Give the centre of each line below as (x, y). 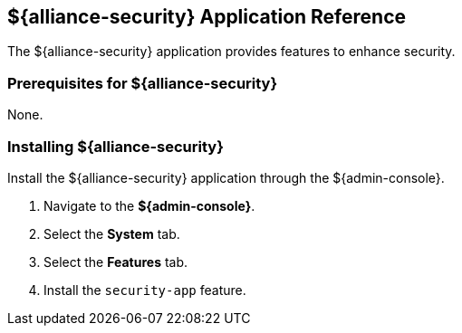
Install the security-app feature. (145, 290)
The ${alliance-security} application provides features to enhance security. (231, 52)
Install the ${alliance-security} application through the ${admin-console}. (226, 177)
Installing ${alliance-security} (115, 146)
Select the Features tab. (116, 262)
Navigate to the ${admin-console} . (149, 205)
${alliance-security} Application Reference (207, 17)
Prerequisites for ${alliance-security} (143, 83)
